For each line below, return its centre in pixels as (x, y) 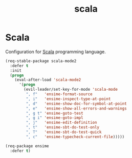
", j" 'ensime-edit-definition (61, 123)
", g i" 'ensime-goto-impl (54, 118)
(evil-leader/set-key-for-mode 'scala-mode (71, 90)
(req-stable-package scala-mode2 (41, 61)
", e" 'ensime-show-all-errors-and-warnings (76, 108)
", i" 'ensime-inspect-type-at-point (68, 99)
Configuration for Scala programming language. (56, 51)
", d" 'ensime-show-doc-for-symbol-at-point (76, 103)
